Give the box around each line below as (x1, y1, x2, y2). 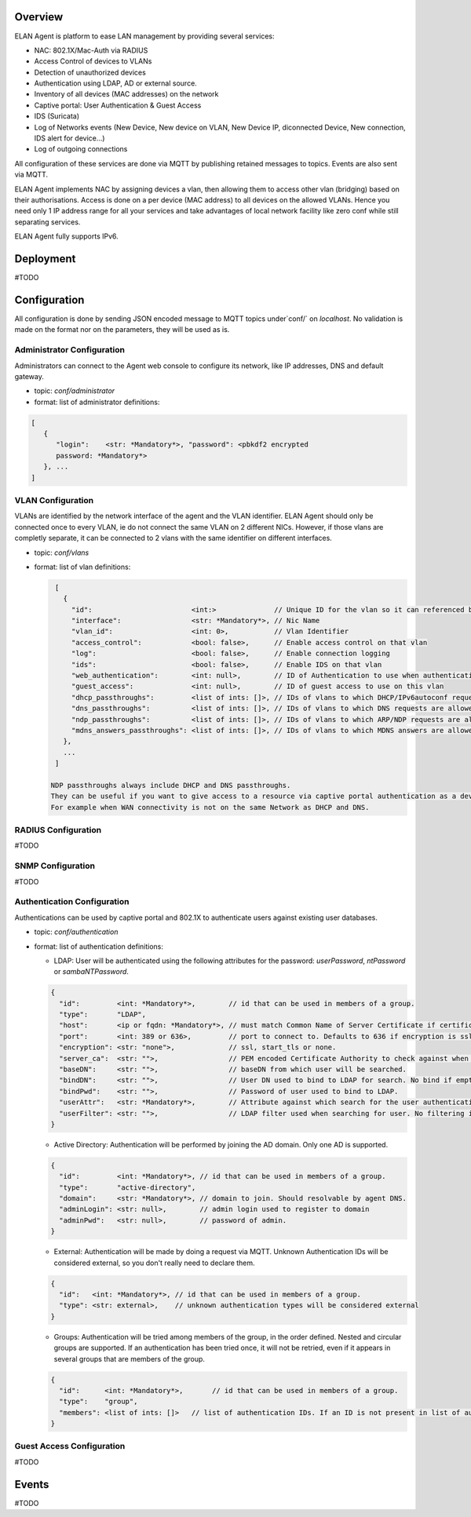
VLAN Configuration (14, 494, 94, 505)
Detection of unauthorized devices (34, 67, 147, 77)
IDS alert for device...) (34, 133, 105, 143)
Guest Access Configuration (14, 1441, 126, 1452)
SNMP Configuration (14, 860, 96, 871)
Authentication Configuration (14, 896, 130, 907)
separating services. (14, 217, 81, 227)
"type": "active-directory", (59, 1183, 196, 1192)
